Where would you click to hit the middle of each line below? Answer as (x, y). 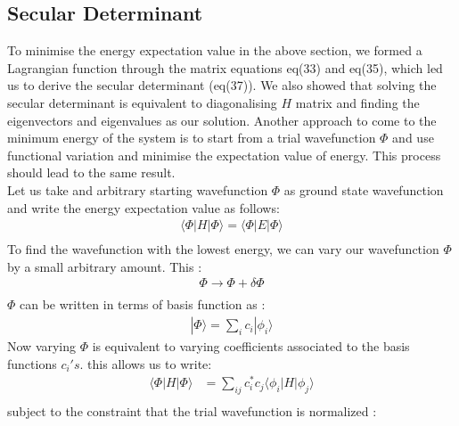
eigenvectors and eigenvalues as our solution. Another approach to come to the (222, 120)
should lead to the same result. (91, 172)
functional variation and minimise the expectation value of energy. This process (224, 155)
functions (32, 363)
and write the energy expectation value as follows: (143, 207)
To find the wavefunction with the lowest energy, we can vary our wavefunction (223, 249)
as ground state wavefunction (364, 189)
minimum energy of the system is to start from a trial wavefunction (192, 138)
